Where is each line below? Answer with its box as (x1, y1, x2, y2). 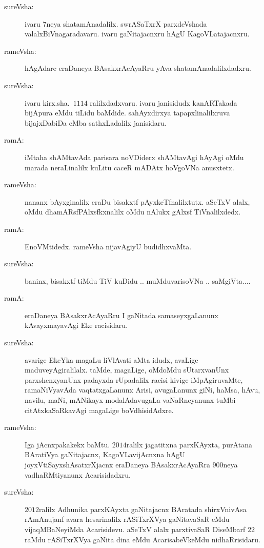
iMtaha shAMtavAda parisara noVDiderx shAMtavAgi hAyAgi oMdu (25, 151, 244, 162)
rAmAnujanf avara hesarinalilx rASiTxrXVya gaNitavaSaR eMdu (25, 514, 230, 524)
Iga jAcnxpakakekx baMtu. (25, 439, 110, 449)
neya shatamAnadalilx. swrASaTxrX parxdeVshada (46, 18, 207, 29)
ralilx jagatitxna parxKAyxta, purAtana (126, 439, 252, 449)
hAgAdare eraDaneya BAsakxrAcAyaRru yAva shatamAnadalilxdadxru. (25, 63, 251, 73)
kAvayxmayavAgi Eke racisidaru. (25, 320, 128, 330)
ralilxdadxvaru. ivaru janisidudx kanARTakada (90, 97, 237, 108)
